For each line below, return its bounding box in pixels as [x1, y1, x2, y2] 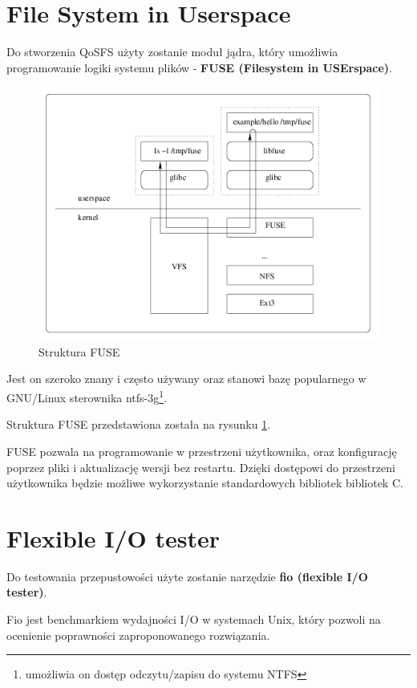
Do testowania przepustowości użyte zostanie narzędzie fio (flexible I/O [6, 568, 368, 584]
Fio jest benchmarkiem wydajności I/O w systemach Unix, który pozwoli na [6, 611, 381, 628]
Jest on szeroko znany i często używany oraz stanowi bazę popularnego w [6, 370, 366, 387]
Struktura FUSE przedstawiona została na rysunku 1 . [6, 416, 271, 433]
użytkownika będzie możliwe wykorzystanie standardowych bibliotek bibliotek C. [6, 474, 403, 491]
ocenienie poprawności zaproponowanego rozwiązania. [6, 626, 270, 643]
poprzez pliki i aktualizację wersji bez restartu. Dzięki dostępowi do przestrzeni [6, 458, 395, 475]
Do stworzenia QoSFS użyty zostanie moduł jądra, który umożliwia [6, 43, 338, 60]
